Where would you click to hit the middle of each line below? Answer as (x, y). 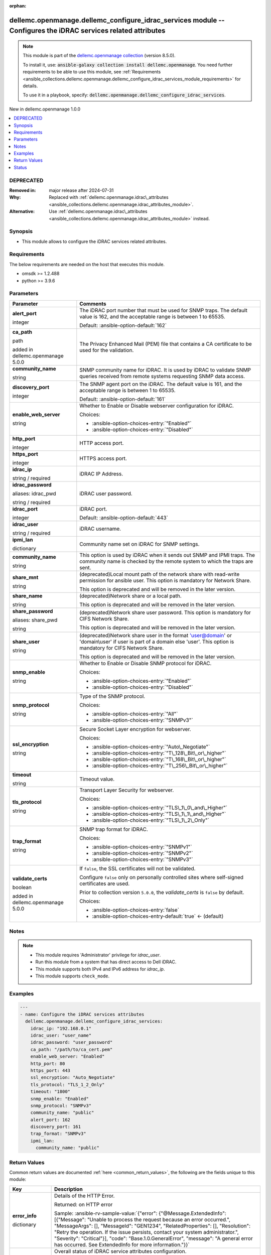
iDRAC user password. (106, 493)
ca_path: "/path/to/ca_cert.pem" (72, 1049)
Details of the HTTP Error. (84, 1196)
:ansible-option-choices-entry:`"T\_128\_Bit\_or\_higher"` (159, 753)
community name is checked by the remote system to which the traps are (166, 561)
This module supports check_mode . (73, 976)
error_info (25, 1216)
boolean (22, 887)
